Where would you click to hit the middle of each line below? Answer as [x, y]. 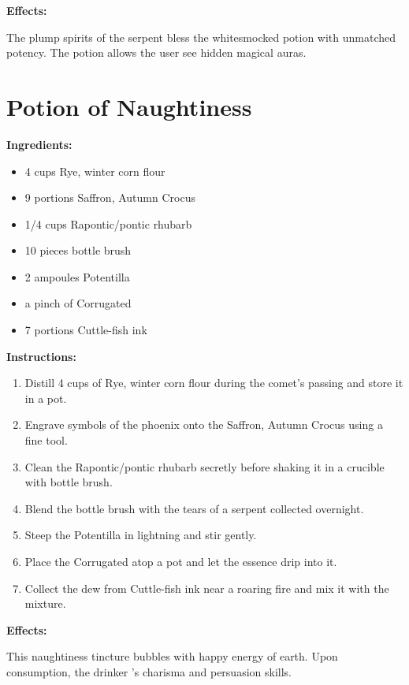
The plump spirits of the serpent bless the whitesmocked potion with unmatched [201, 37]
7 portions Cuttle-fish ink [86, 330]
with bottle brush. [69, 482]
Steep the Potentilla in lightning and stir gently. [141, 535]
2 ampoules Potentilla [77, 276]
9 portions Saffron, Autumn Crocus [110, 197]
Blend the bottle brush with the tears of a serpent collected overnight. [194, 508]
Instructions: [41, 356]
